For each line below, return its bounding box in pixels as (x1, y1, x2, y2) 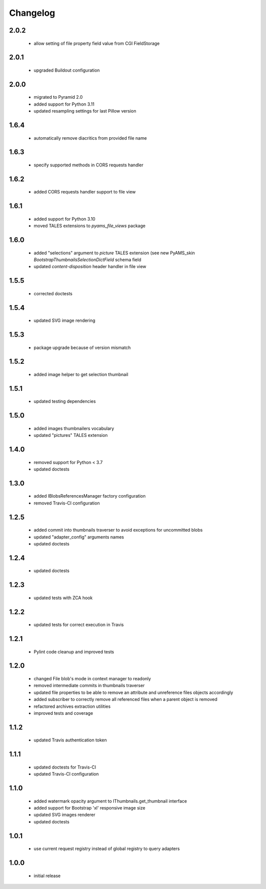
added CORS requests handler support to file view (33, 189, 136, 195)
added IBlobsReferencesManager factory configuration (33, 493, 146, 499)
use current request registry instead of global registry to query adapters (33, 846, 180, 851)
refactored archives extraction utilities (33, 703, 111, 709)
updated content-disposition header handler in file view (33, 264, 146, 270)
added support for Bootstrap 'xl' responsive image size (33, 805, 145, 811)
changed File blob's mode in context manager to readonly (33, 676, 151, 681)
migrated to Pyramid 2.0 (33, 94, 83, 100)
